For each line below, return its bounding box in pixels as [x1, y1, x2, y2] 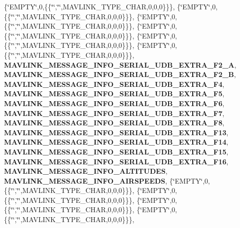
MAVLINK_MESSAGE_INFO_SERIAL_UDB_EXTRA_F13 [4, 127, 227, 137]
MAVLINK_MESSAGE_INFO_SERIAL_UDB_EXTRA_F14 [4, 137, 227, 147]
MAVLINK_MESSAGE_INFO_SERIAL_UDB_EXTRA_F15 [4, 146, 227, 156]
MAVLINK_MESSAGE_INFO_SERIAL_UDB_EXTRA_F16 [4, 156, 227, 166]
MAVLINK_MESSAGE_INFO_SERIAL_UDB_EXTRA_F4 [4, 78, 223, 89]
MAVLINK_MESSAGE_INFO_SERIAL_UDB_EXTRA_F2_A [4, 59, 235, 70]
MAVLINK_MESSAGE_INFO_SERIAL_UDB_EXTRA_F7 [4, 108, 223, 118]
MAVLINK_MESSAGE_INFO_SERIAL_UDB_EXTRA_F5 [4, 88, 223, 99]
